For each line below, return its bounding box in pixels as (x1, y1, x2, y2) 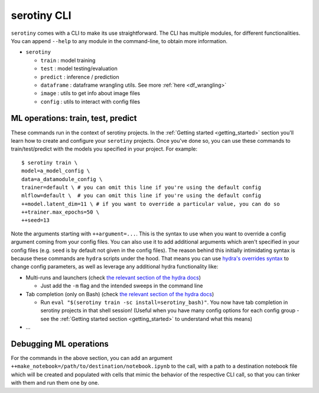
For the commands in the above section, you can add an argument (11, 355, 172, 362)
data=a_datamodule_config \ (21, 176, 103, 182)
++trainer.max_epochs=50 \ (21, 209, 100, 215)
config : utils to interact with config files (40, 98, 141, 105)
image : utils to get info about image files (40, 90, 141, 97)
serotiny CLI (11, 9, 71, 22)
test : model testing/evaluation (40, 65, 118, 72)
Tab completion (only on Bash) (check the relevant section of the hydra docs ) (25, 290, 214, 297)
